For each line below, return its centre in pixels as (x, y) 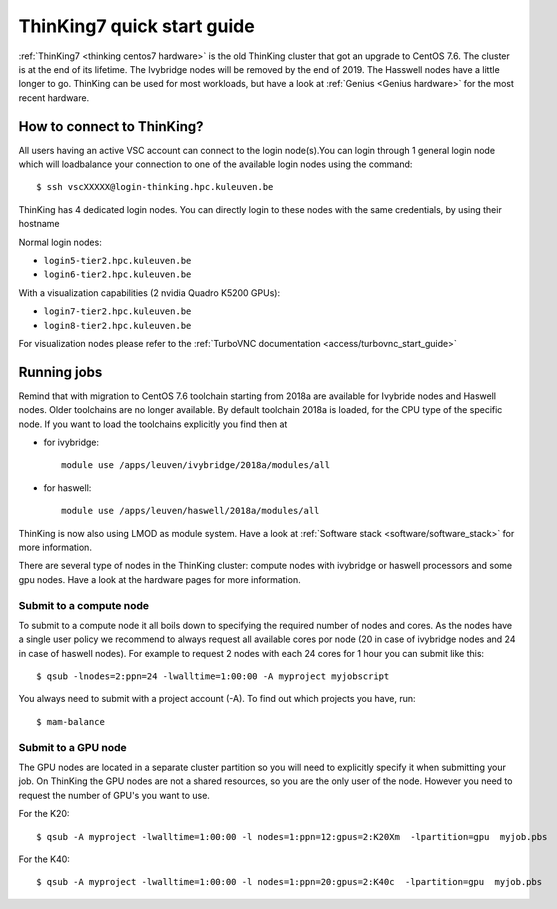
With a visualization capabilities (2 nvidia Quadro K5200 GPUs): (149, 292)
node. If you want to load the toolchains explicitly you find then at (153, 424)
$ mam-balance (70, 721)
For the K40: (44, 859)
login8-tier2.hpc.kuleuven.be (117, 325)
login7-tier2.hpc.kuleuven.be (117, 311)
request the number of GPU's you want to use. (114, 795)
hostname (39, 224)
